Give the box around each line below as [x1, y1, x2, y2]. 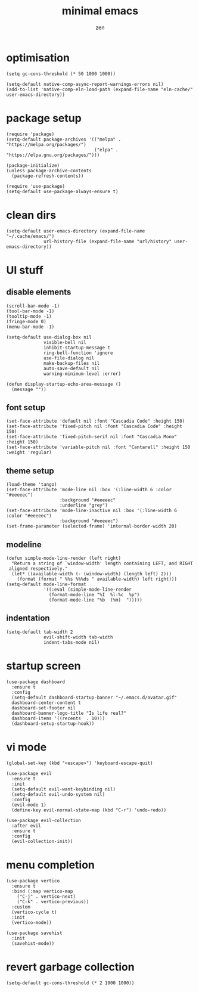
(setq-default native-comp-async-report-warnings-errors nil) [6, 81, 164, 87]
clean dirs [6, 208, 57, 222]
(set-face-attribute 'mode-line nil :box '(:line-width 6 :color [6, 487, 172, 493]
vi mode [6, 740, 47, 754]
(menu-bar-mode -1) [6, 324, 55, 330]
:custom [11, 904, 31, 910]
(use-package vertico [6, 878, 60, 883]
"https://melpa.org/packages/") [6, 141, 86, 147]
